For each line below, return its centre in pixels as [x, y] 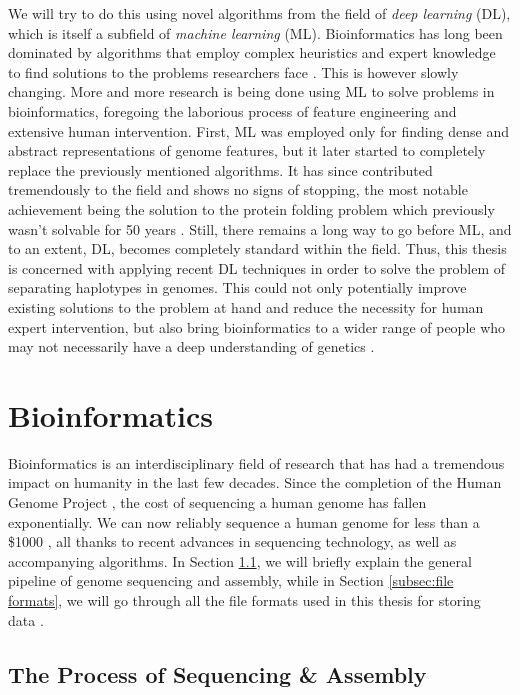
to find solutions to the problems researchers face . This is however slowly [233, 71]
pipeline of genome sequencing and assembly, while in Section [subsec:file [231, 580]
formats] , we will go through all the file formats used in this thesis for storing [244, 599]
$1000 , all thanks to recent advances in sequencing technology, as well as [232, 541]
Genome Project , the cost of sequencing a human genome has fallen [217, 502]
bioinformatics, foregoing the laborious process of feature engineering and [232, 110]
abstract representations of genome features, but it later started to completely [247, 150]
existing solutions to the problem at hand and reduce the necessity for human [246, 306]
